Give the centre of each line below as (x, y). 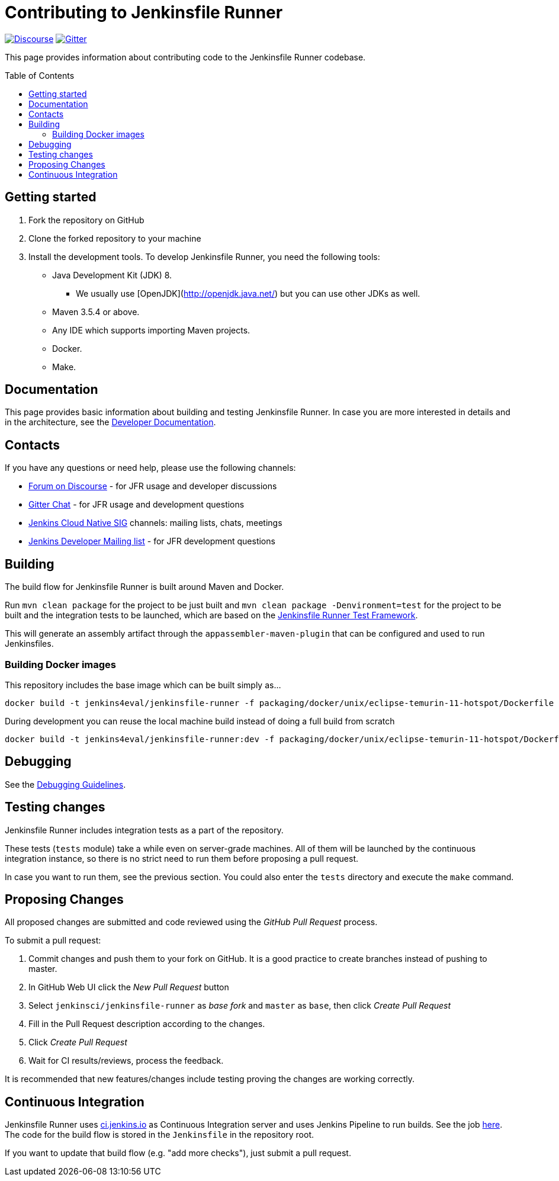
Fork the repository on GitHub (86, 220)
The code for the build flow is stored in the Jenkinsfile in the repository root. (160, 1135)
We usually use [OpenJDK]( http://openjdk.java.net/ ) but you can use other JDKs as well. (248, 293)
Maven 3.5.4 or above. (96, 312)
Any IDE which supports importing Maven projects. (151, 330)
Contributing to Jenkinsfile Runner (144, 12)
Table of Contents (40, 75)
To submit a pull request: (53, 941)
